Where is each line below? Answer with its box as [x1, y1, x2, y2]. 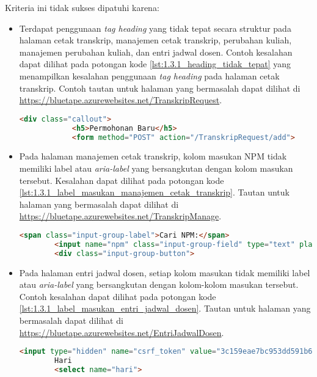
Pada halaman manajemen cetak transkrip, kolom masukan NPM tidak [19, 150, 287, 163]
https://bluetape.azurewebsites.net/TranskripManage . [19, 210, 222, 222]
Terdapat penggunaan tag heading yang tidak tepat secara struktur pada [19, 21, 291, 34]
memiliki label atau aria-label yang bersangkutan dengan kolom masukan [19, 161, 293, 174]
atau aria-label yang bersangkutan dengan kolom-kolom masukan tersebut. [19, 278, 299, 291]
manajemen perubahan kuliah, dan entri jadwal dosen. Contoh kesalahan [19, 45, 293, 58]
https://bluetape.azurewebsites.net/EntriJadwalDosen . [19, 326, 224, 339]
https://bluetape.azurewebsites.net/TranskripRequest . [19, 93, 222, 106]
